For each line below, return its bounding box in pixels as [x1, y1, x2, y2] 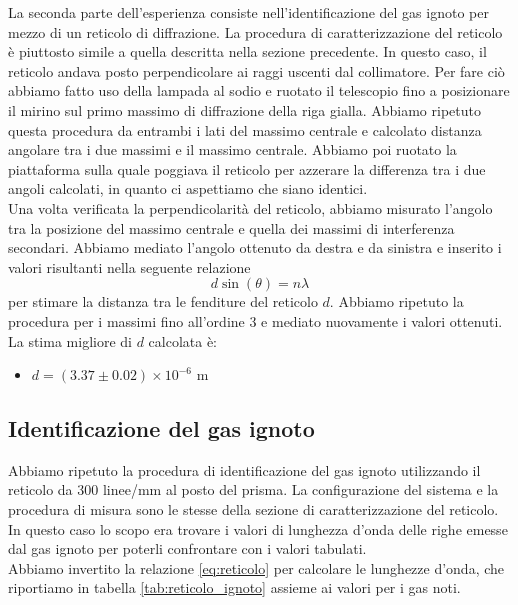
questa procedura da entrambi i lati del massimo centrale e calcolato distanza [8, 119, 482, 140]
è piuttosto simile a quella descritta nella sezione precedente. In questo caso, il [8, 41, 487, 62]
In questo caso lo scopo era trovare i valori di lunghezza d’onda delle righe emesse [8, 518, 508, 539]
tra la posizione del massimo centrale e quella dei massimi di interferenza [8, 217, 455, 238]
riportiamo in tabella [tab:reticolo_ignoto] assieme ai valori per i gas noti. [8, 577, 461, 598]
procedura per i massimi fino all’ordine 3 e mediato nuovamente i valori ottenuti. [8, 310, 503, 331]
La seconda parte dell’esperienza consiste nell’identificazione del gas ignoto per [8, 2, 489, 22]
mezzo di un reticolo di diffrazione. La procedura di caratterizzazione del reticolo [8, 21, 503, 42]
